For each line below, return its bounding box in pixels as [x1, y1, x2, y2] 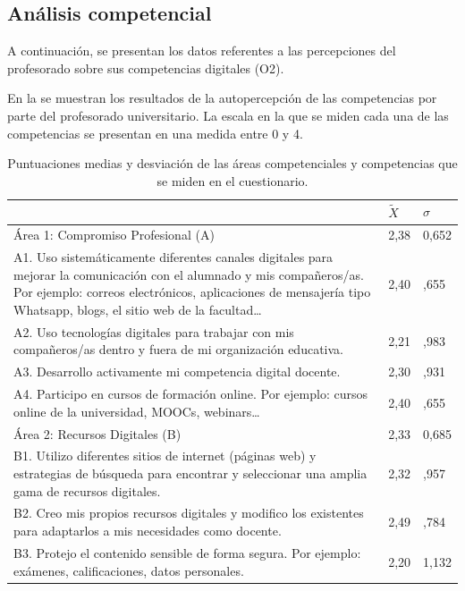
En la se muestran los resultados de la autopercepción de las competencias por [7, 89, 437, 107]
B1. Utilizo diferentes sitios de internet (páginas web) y [13, 446, 317, 465]
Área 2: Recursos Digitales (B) [13, 424, 182, 443]
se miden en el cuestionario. [156, 171, 309, 190]
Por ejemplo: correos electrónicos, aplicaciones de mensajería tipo [13, 283, 371, 301]
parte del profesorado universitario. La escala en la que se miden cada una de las [7, 106, 449, 124]
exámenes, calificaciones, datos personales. [13, 561, 244, 579]
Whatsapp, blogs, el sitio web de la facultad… [13, 300, 262, 319]
